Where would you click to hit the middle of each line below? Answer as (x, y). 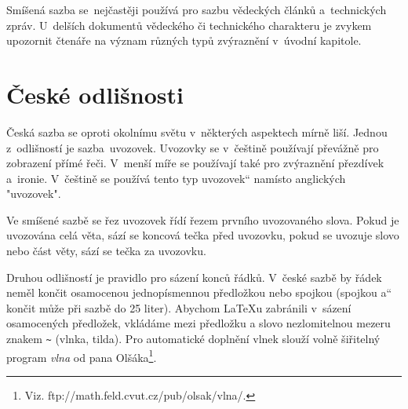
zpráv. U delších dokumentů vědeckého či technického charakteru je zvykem (189, 25)
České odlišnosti (95, 94)
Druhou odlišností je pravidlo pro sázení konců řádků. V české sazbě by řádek (194, 277)
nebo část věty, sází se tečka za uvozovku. (106, 251)
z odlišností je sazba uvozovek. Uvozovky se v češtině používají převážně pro (193, 147)
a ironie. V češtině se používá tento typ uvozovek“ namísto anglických (176, 178)
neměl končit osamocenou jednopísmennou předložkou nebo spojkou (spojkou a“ (199, 292)
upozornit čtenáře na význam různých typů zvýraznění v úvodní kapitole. (184, 40)
